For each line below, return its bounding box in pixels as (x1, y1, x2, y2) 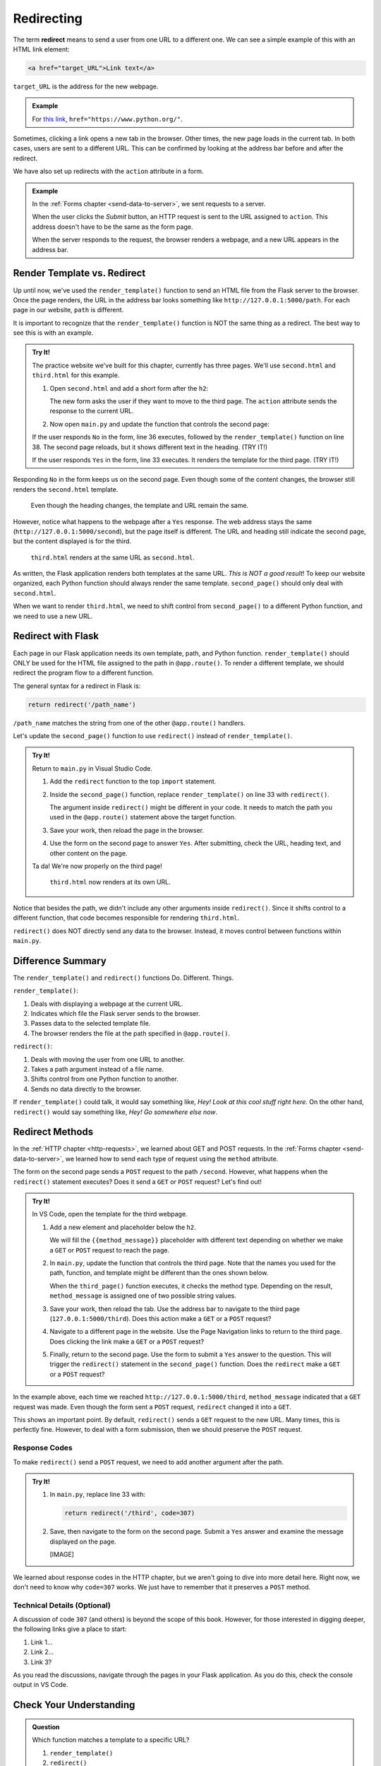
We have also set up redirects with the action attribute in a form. (13, 167, 204, 176)
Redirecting (13, 11, 83, 26)
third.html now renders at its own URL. (49, 878, 171, 887)
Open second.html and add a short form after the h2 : (49, 384, 208, 392)
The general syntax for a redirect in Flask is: (13, 682, 141, 690)
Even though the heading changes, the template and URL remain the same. (30, 502, 249, 510)
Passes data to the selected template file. (30, 1019, 151, 1028)
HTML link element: (13, 45, 70, 53)
